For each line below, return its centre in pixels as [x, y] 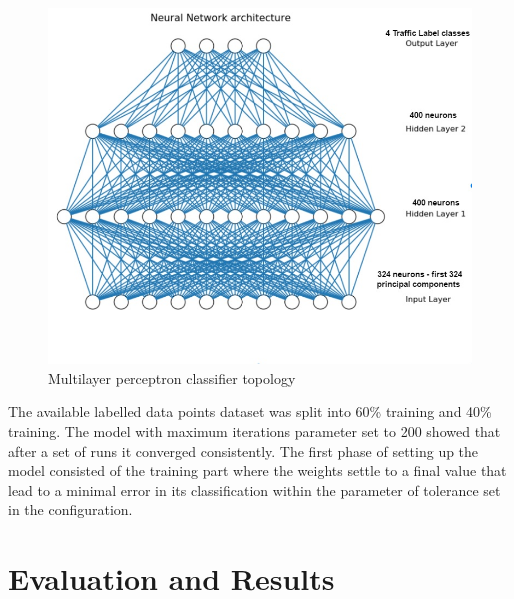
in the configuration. [70, 509]
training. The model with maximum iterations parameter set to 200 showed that [254, 430]
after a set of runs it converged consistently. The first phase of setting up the [243, 450]
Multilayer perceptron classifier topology [172, 377]
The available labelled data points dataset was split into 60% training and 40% [250, 411]
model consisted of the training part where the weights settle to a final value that [257, 470]
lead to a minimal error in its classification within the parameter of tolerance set [254, 489]
